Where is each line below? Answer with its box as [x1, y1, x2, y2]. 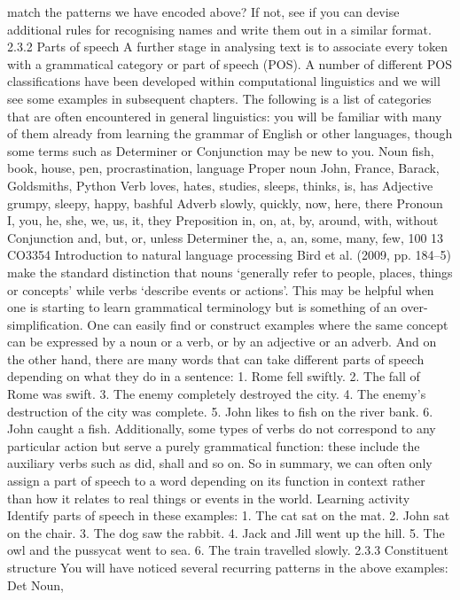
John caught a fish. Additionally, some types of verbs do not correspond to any [7, 419, 436, 438]
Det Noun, [7, 575, 64, 594]
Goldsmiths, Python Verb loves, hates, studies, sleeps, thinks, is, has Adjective [7, 175, 433, 194]
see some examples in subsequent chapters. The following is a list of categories [7, 89, 432, 107]
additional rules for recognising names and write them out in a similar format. [7, 19, 432, 38]
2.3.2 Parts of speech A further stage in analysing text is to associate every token [7, 37, 448, 56]
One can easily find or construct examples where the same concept [87, 315, 448, 333]
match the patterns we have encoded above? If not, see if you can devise [7, 3, 400, 20]
